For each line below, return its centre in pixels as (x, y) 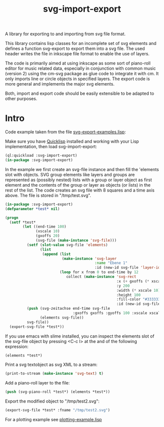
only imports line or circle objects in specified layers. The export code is (78, 79)
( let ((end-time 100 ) (45, 227)
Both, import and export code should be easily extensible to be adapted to (80, 93)
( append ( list (56, 254)
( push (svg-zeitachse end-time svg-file (68, 309)
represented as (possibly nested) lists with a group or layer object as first (79, 180)
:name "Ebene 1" (111, 263)
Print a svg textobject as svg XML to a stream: (51, 364)
